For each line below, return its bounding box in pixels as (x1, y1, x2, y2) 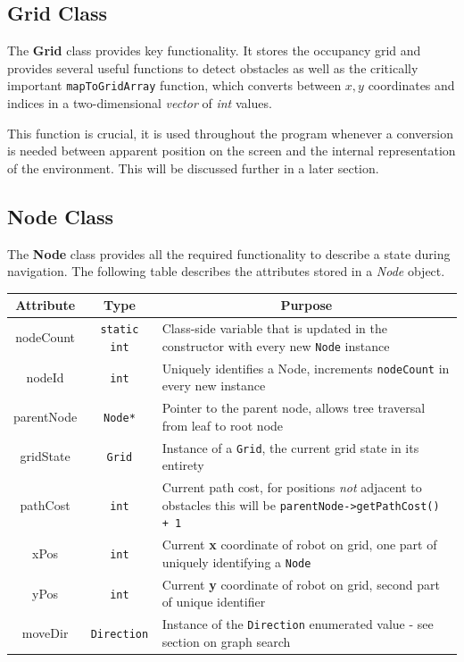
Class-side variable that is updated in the (162, 319, 387, 338)
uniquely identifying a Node (162, 552, 311, 571)
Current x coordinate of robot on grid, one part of (162, 535, 437, 554)
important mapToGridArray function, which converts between (7, 76, 342, 95)
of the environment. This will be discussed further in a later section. (7, 158, 379, 177)
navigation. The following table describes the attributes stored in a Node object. (7, 262, 445, 281)
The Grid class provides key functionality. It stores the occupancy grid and (7, 41, 421, 60)
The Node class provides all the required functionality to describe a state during (7, 244, 451, 263)
